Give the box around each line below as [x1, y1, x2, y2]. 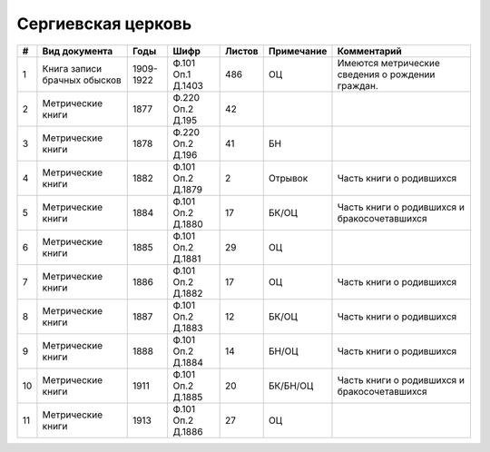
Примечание [268, 44, 328, 57]
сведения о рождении [337, 68, 436, 81]
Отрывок [268, 172, 309, 184]
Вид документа [42, 44, 113, 57]
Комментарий [337, 44, 403, 57]
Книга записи [42, 62, 103, 74]
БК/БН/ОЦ [268, 379, 314, 392]
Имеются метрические [337, 56, 440, 69]
